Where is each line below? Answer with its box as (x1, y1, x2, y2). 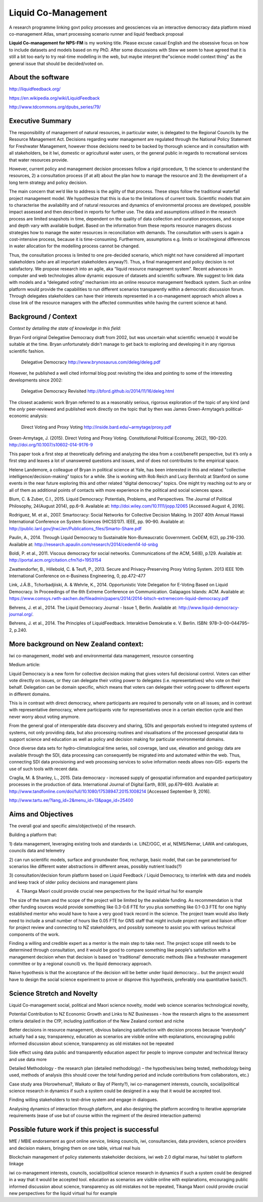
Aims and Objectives (9, 810, 74, 818)
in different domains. (9, 691, 51, 697)
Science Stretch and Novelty (9, 989, 98, 998)
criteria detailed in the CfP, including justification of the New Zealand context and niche (9, 1018, 185, 1024)
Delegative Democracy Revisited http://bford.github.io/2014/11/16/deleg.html (21, 388, 174, 394)
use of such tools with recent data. (9, 766, 79, 772)
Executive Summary (9, 117, 72, 125)
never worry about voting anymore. (9, 714, 80, 720)
